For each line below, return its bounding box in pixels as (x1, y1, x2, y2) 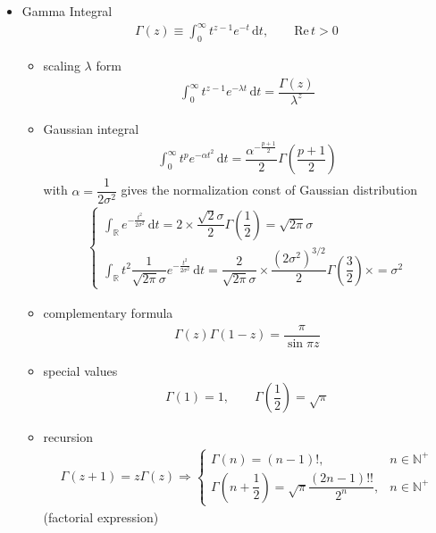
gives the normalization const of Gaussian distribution (121, 180, 418, 199)
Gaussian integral (43, 119, 139, 137)
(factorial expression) (43, 507, 159, 526)
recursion (43, 428, 93, 446)
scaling (43, 55, 80, 74)
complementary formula (43, 303, 173, 321)
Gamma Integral (21, 2, 113, 20)
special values (43, 361, 118, 379)
